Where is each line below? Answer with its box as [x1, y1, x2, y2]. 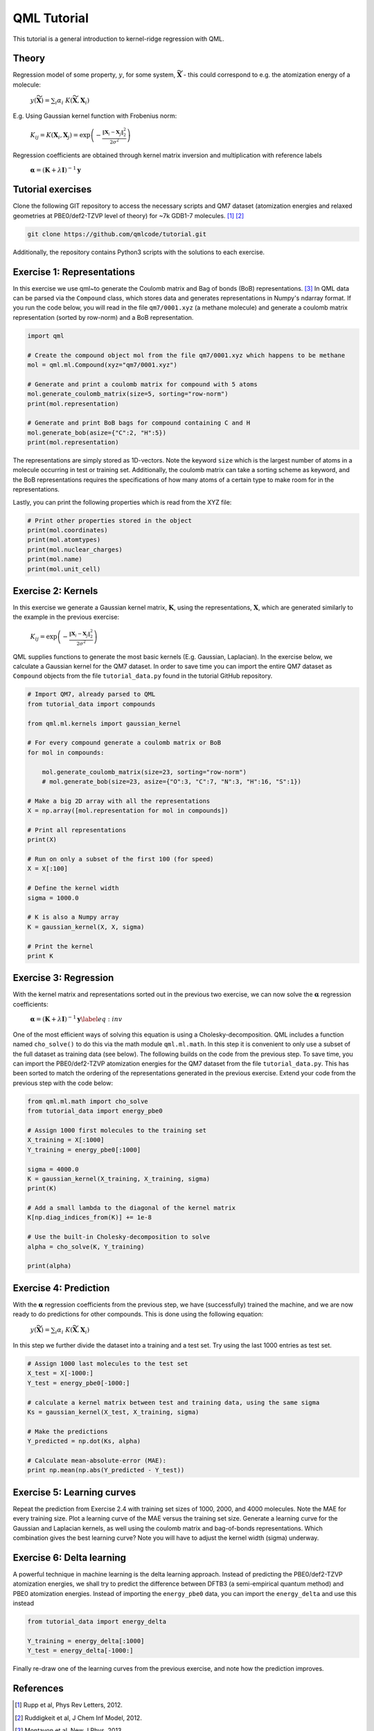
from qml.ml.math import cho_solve [27, 1097, 148, 1105]
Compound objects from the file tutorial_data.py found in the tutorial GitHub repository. [12, 672, 273, 680]
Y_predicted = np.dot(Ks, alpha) [27, 1437, 141, 1445]
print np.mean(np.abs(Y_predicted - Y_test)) [27, 1467, 185, 1474]
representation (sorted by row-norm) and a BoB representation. [12, 313, 194, 321]
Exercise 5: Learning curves [12, 1486, 136, 1498]
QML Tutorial [12, 10, 89, 26]
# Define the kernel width [27, 884, 119, 893]
